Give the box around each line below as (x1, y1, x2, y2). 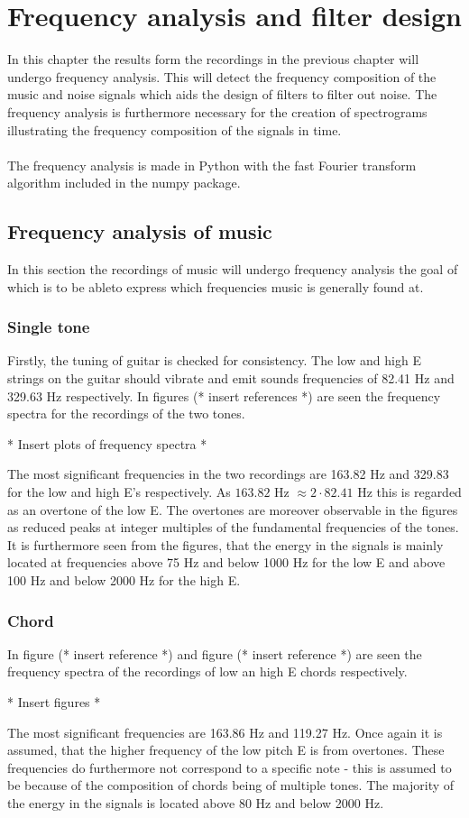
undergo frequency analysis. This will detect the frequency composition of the (7, 67, 437, 86)
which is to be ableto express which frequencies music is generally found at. (7, 277, 424, 296)
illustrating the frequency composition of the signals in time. (7, 120, 342, 139)
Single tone (7, 316, 90, 338)
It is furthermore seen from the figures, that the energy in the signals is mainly (7, 535, 444, 554)
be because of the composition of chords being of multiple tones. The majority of (7, 776, 455, 795)
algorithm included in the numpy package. (7, 173, 241, 192)
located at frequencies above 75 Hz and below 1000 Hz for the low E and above (7, 553, 446, 572)
